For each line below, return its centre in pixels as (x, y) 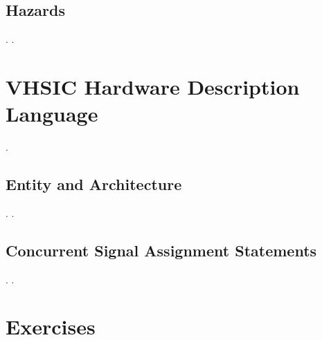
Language (52, 114)
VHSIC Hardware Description (153, 86)
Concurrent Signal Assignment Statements (161, 250)
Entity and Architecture (94, 184)
